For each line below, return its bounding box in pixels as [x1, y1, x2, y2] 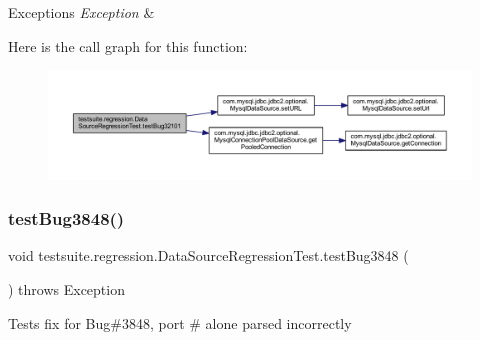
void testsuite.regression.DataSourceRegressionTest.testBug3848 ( [8, 245, 409, 266]
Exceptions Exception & [8, 2, 155, 22]
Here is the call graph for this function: [8, 35, 248, 56]
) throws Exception [8, 278, 125, 299]
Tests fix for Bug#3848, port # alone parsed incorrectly [8, 312, 352, 333]
